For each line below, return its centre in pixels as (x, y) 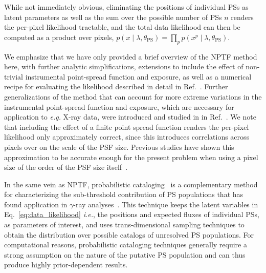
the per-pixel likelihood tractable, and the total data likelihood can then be (122, 27)
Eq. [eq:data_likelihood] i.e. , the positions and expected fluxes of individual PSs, (132, 214)
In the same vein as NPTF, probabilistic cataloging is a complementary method (131, 184)
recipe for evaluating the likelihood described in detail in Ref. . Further (116, 86)
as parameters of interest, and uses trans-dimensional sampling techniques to (124, 225)
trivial (14, 76)
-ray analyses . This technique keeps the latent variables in (166, 204)
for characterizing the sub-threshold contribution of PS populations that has (124, 194)
